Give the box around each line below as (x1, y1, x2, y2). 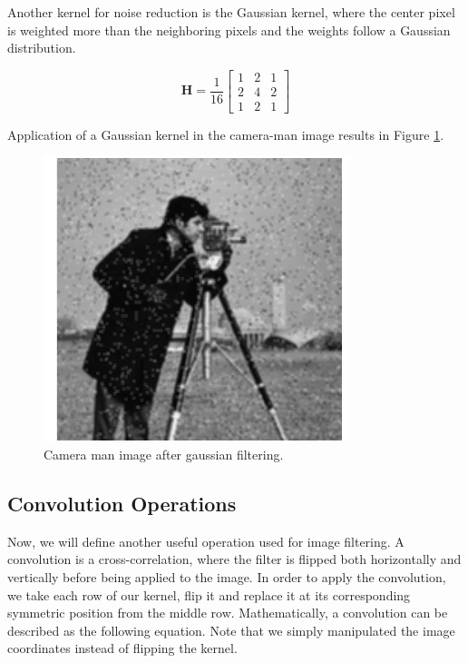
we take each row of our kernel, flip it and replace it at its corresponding (7, 585, 411, 604)
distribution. (7, 38, 76, 57)
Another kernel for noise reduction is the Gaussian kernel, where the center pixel (7, 3, 455, 21)
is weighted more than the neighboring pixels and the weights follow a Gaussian (7, 20, 451, 39)
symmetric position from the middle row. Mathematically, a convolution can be (7, 603, 448, 622)
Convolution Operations (7, 490, 237, 518)
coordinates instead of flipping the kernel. (7, 638, 238, 658)
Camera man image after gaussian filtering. (44, 445, 284, 464)
